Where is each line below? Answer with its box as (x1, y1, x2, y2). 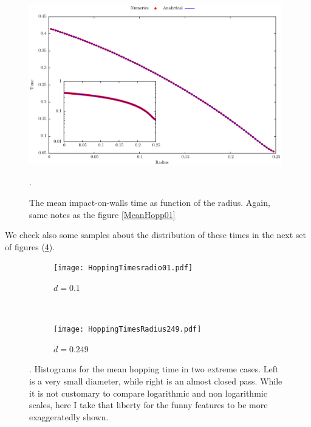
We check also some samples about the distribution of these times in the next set (5, 228, 307, 241)
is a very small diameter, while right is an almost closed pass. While (29, 375, 282, 387)
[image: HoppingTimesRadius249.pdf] (53, 325, 202, 334)
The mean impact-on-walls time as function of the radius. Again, (29, 196, 270, 208)
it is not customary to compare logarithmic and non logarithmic (29, 386, 267, 399)
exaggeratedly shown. (29, 410, 109, 423)
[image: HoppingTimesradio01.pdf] (53, 264, 193, 273)
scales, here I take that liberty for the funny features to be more (29, 398, 268, 411)
